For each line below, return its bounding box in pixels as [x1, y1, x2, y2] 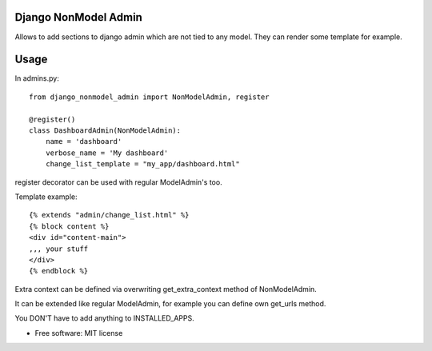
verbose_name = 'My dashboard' [45, 148, 169, 158]
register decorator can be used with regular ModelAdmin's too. [14, 177, 223, 187]
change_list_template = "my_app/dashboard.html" [45, 160, 240, 169]
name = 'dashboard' [45, 137, 122, 146]
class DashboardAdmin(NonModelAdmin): [29, 126, 182, 135]
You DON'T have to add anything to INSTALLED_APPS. [14, 313, 195, 323]
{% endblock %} [29, 266, 89, 276]
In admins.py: [14, 74, 59, 83]
